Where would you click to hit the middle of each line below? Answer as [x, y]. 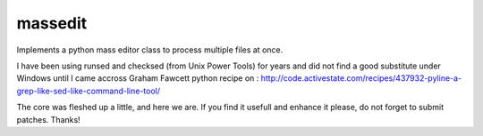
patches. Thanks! [48, 119]
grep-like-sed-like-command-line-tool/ [89, 91]
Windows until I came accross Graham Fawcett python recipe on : [138, 78]
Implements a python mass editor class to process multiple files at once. [150, 50]
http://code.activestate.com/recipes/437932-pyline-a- [361, 78]
